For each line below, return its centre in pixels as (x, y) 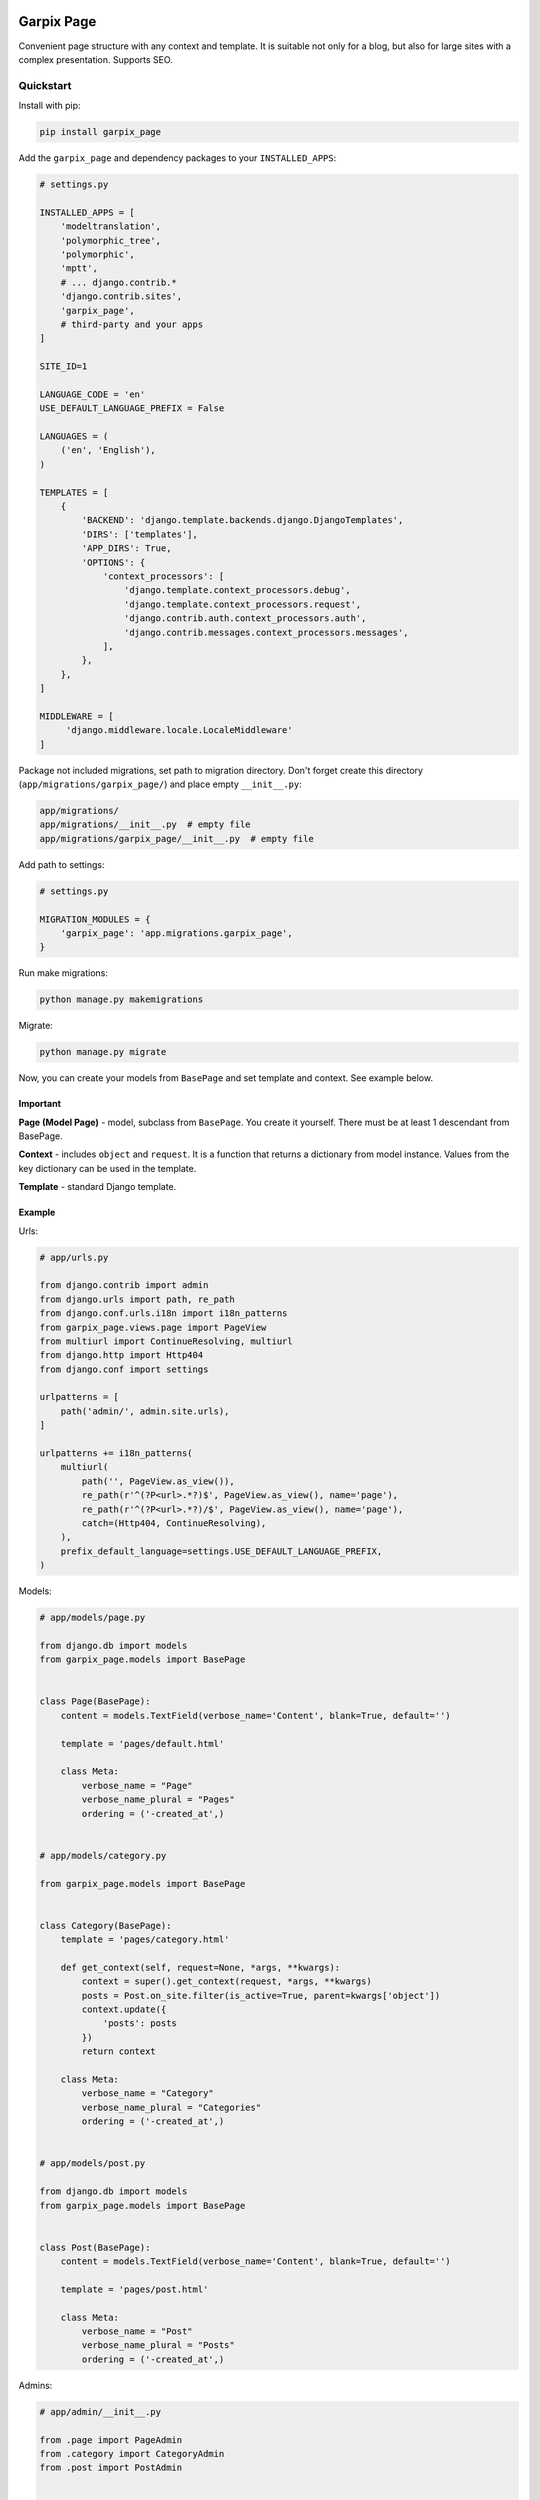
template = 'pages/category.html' (145, 1939)
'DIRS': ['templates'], (140, 534)
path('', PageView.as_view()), (158, 1481)
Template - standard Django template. (97, 1187)
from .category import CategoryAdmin (132, 2453)
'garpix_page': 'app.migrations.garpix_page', (177, 933)
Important (40, 1104)
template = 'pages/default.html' (142, 1743)
